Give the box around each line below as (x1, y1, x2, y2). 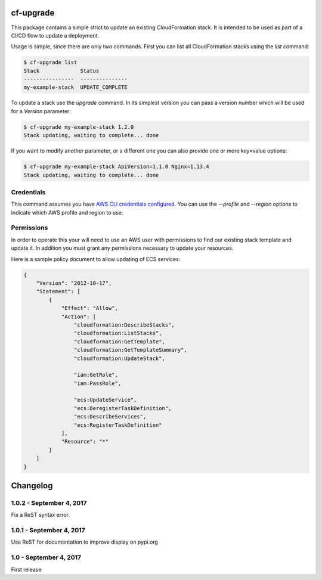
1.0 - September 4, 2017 (11, 553, 82, 562)
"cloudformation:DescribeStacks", (73, 321, 175, 328)
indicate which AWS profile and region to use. (11, 209, 123, 216)
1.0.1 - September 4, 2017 (11, 526, 86, 535)
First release (11, 566, 42, 573)
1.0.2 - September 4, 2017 (11, 498, 87, 507)
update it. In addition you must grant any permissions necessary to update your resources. (11, 244, 234, 252)
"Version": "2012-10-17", (36, 280, 112, 286)
